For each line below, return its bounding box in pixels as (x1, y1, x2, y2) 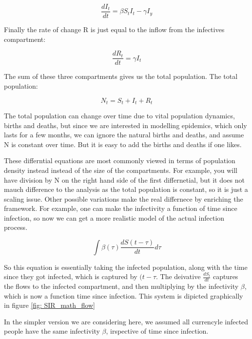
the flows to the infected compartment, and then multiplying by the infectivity (4, 281, 239, 291)
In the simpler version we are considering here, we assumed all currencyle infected (4, 316, 249, 326)
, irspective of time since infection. (106, 326, 209, 336)
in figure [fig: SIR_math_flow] (4, 300, 95, 310)
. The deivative (156, 271, 201, 282)
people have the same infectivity (4, 326, 100, 336)
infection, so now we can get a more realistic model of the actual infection (4, 212, 225, 223)
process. (4, 222, 28, 232)
